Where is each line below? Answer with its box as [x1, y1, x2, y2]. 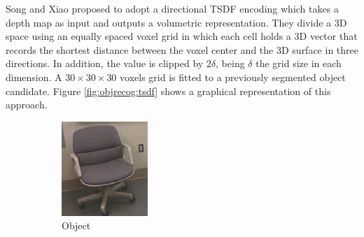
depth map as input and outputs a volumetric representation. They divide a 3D [6, 15, 347, 29]
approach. [6, 97, 48, 112]
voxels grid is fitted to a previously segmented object [120, 69, 346, 84]
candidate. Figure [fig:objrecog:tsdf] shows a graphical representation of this [6, 83, 331, 98]
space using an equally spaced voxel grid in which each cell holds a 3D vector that [6, 29, 358, 43]
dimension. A [6, 69, 62, 84]
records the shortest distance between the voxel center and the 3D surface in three [6, 42, 358, 57]
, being [216, 56, 245, 71]
